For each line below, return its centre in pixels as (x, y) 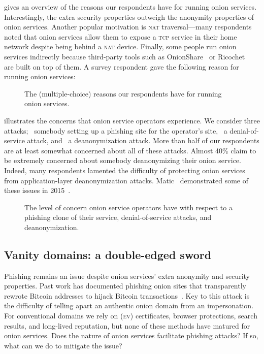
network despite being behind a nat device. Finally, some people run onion (120, 46)
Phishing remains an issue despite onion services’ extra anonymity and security (127, 276)
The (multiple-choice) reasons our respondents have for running (123, 93)
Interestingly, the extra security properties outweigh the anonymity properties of (129, 17)
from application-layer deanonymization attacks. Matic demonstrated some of (126, 180)
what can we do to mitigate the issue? (63, 345)
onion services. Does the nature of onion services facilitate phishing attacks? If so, (131, 335)
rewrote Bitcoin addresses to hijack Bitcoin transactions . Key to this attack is (127, 295)
